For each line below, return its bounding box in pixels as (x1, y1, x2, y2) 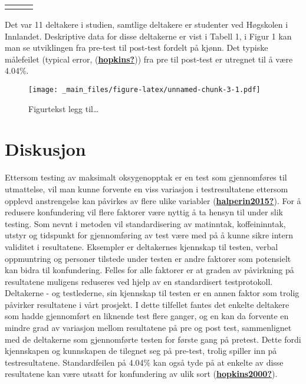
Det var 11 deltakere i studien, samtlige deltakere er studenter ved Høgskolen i (5, 18, 288, 30)
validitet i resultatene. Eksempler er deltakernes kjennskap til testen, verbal (5, 240, 278, 252)
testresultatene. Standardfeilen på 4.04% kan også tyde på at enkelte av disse (5, 356, 284, 368)
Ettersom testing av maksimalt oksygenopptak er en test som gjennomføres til (5, 171, 287, 183)
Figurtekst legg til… (28, 102, 99, 114)
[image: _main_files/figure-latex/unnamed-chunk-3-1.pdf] (28, 85, 261, 94)
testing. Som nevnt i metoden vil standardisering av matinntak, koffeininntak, (5, 217, 286, 229)
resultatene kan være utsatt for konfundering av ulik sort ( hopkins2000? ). (5, 367, 278, 380)
